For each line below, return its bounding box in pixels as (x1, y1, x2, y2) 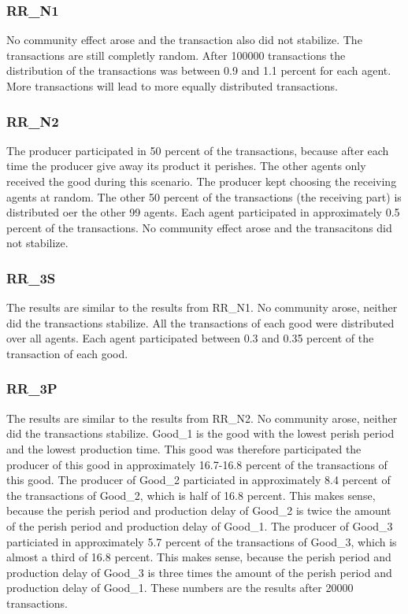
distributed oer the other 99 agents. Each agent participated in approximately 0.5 (6, 204, 400, 220)
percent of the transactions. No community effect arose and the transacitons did (6, 219, 392, 235)
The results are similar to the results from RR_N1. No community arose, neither (6, 299, 398, 316)
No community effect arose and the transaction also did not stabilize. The (6, 31, 362, 48)
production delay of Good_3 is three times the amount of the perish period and (6, 564, 392, 580)
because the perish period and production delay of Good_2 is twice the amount (6, 502, 391, 519)
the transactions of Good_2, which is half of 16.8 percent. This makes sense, (6, 486, 376, 503)
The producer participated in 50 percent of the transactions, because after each (6, 142, 389, 158)
